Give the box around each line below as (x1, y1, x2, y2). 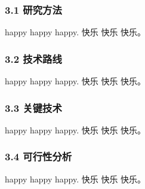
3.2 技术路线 (5, 51, 62, 66)
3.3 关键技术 (5, 100, 62, 115)
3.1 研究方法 (5, 2, 62, 17)
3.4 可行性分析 (5, 149, 72, 164)
